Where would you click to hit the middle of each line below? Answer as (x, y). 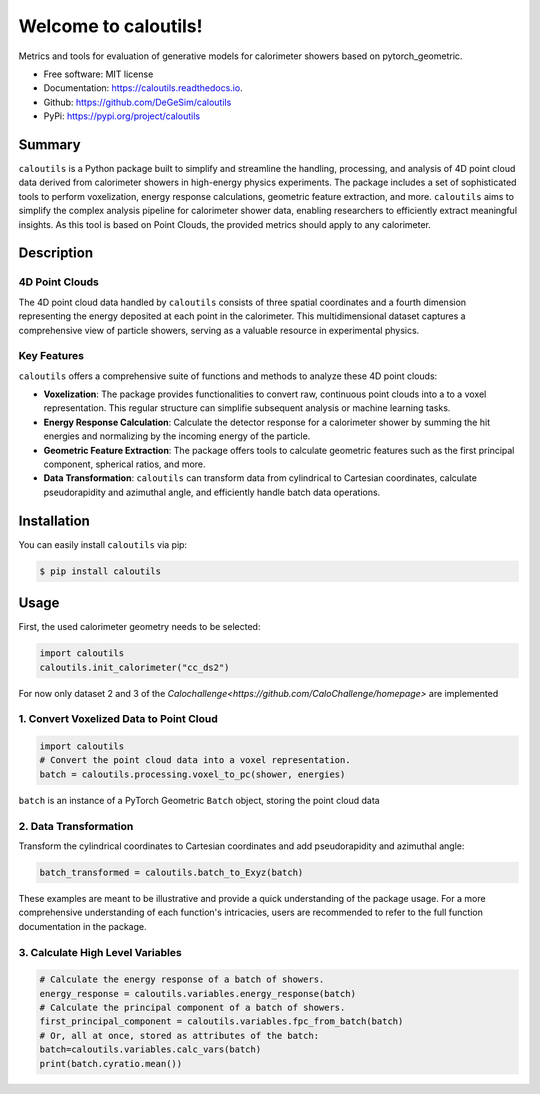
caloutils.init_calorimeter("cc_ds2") (134, 667)
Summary (49, 144)
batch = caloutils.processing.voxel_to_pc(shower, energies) (192, 774)
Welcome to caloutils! (110, 26)
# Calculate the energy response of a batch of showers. (182, 979)
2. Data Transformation (76, 826)
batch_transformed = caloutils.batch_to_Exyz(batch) (171, 872)
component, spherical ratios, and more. (124, 464)
